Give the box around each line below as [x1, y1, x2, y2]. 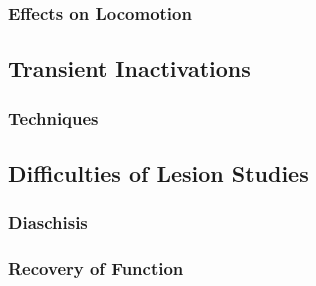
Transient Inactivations [8, 53, 251, 84]
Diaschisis [8, 210, 88, 235]
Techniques [8, 105, 99, 130]
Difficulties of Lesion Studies [8, 157, 309, 188]
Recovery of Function [8, 256, 184, 281]
